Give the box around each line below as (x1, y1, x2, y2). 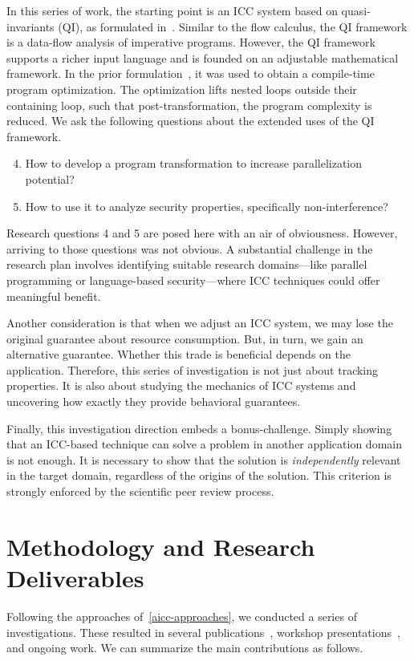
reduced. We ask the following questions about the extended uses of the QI (6, 112, 375, 129)
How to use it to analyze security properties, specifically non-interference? (25, 197, 388, 214)
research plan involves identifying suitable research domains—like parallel (6, 256, 367, 273)
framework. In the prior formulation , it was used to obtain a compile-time (6, 65, 375, 82)
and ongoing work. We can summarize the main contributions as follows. (6, 639, 363, 656)
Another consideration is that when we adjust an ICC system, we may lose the (6, 314, 393, 331)
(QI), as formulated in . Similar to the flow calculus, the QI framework (58, 18, 408, 34)
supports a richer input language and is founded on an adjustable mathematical (6, 49, 399, 66)
